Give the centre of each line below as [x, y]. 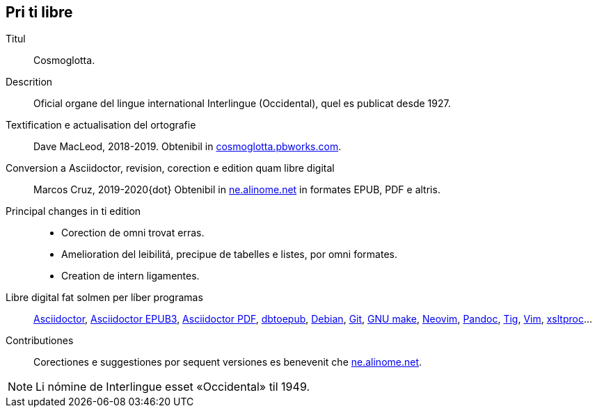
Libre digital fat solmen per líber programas [104, 298]
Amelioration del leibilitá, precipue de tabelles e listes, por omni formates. [229, 254]
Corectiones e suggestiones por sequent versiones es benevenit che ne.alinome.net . [228, 362]
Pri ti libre [39, 12]
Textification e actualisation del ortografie [101, 125]
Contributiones [40, 341]
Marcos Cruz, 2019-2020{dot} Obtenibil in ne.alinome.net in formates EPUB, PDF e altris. [237, 190]
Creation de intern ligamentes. [130, 276]
